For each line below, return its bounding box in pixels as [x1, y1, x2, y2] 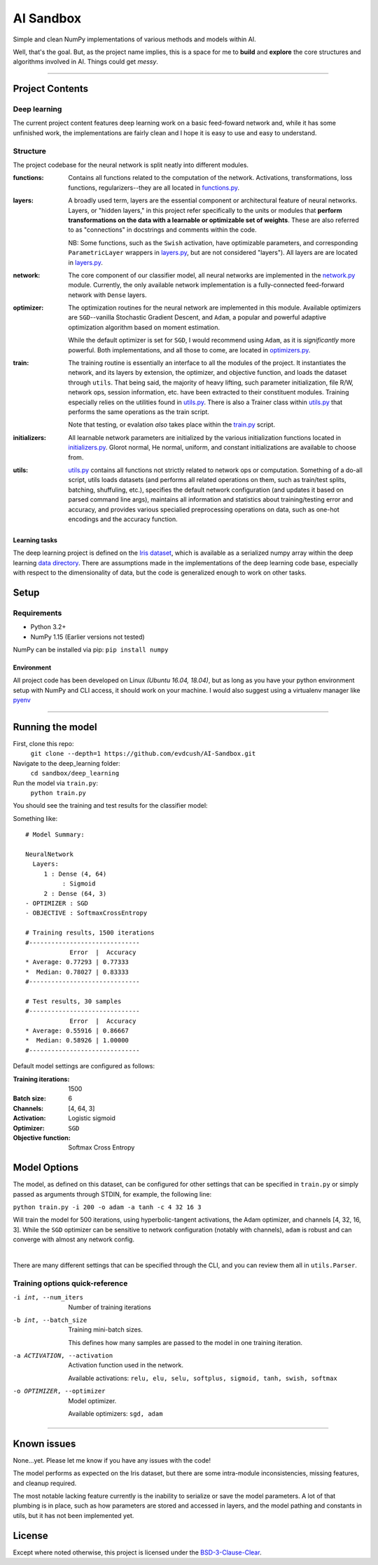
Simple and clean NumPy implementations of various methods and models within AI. [13, 35, 256, 43]
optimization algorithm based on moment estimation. [68, 323, 220, 331]
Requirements [13, 608, 62, 618]
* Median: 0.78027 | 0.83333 [25, 967, 129, 976]
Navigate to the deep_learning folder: [13, 759, 120, 767]
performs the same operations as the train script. [68, 408, 210, 416]
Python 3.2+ [30, 623, 66, 631]
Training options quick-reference [13, 1278, 128, 1288]
